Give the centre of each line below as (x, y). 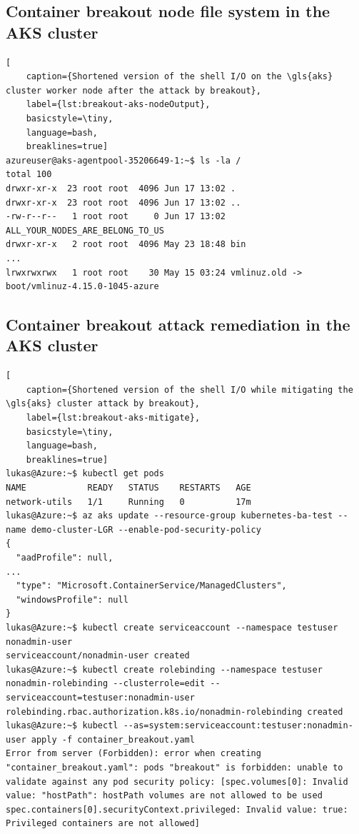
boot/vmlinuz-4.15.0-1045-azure (82, 287)
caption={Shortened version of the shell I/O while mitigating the (189, 390)
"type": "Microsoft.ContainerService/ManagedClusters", (151, 586)
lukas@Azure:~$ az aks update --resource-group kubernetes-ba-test (170, 516)
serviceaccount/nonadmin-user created (98, 656)
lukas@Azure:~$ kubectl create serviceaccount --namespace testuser (172, 627)
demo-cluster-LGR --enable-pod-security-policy (146, 529)
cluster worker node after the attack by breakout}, (133, 90)
